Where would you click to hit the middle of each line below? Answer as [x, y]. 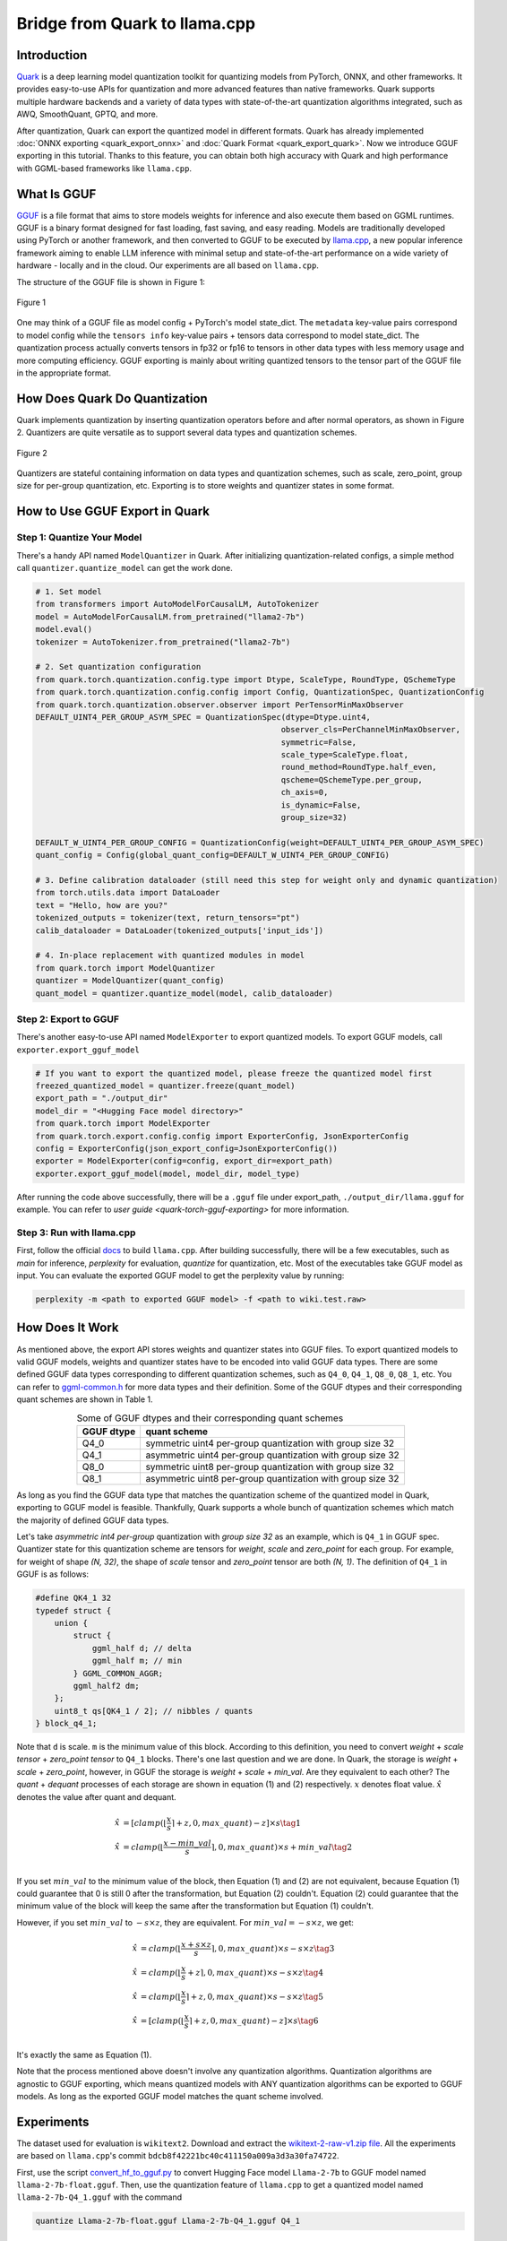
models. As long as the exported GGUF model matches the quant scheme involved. [170, 2096]
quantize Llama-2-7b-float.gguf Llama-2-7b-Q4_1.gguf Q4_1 [168, 2221]
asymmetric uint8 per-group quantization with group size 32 [272, 1478]
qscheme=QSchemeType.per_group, [352, 779]
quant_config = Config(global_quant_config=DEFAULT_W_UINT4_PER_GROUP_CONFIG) [212, 855]
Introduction [52, 55]
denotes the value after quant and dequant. [96, 1796]
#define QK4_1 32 [73, 1598]
